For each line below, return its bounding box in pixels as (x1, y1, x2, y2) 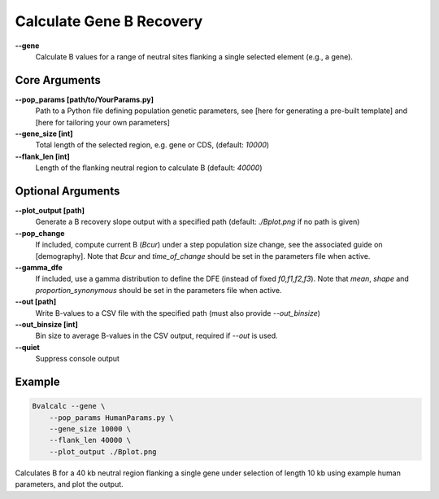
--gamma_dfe (15, 263, 63, 273)
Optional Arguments (15, 184, 120, 198)
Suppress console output (35, 354, 120, 364)
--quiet (15, 342, 40, 352)
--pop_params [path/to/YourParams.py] (15, 94, 154, 104)
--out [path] (15, 297, 57, 307)
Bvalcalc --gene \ (32, 401, 106, 411)
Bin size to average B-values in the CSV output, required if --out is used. (35, 330, 278, 341)
